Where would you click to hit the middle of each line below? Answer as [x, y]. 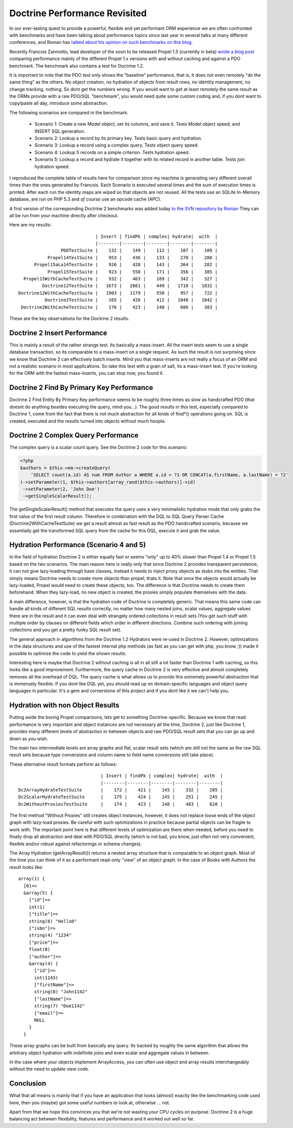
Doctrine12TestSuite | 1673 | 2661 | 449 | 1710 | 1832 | [130, 286]
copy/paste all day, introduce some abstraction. [59, 103]
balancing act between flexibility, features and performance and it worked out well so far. [102, 1119]
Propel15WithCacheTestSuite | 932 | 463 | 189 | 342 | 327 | [121, 279]
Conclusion [28, 1084]
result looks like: [26, 867]
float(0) [39, 949]
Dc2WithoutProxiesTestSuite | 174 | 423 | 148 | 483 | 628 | [121, 804]
